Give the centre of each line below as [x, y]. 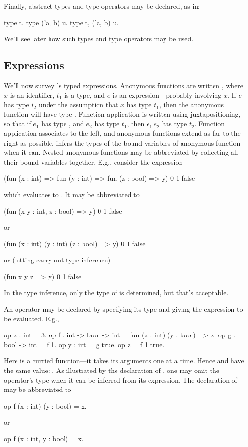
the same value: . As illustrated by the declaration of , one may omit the [112, 370]
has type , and [63, 123]
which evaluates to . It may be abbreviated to [72, 194]
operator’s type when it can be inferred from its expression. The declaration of [121, 380]
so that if [17, 123]
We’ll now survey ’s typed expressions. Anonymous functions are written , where [124, 85]
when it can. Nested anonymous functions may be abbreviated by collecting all [121, 152]
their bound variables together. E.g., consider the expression [93, 161]
